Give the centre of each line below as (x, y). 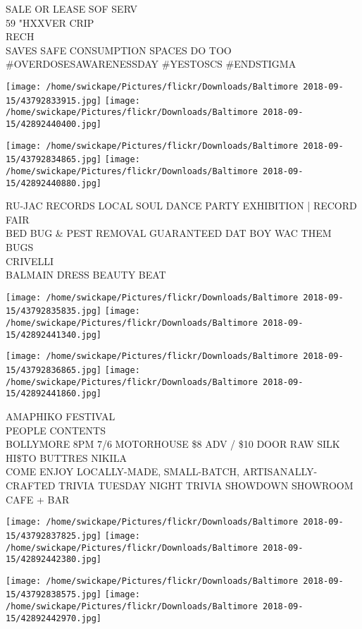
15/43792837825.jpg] (54, 536)
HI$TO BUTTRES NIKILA (66, 457)
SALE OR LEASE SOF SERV (71, 8)
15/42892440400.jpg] (54, 124)
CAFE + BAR (38, 499)
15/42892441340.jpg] (54, 335)
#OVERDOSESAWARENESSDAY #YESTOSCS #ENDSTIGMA (151, 64)
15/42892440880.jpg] (54, 183)
